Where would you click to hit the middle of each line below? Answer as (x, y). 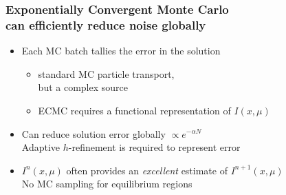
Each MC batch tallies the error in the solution (121, 51)
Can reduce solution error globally (93, 133)
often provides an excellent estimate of (147, 170)
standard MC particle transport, (106, 73)
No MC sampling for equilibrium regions (107, 184)
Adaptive (41, 147)
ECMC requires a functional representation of (134, 110)
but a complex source (83, 87)
